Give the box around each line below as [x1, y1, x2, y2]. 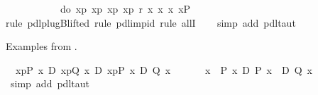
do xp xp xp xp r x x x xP [60, 1, 191, 15]
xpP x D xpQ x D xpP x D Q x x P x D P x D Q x [15, 62, 312, 77]
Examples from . [6, 39, 77, 53]
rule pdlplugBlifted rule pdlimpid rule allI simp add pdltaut [6, 15, 296, 30]
